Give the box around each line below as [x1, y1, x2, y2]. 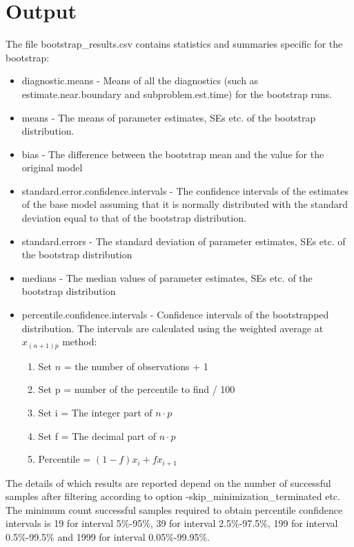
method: [62, 334, 97, 349]
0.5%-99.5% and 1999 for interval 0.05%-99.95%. [6, 529, 210, 544]
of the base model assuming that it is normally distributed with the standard [21, 197, 348, 211]
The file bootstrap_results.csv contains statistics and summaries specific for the [6, 37, 343, 51]
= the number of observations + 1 [63, 358, 208, 373]
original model [21, 160, 83, 175]
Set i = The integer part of [38, 405, 153, 419]
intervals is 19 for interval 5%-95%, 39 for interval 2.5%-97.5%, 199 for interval [6, 516, 338, 530]
